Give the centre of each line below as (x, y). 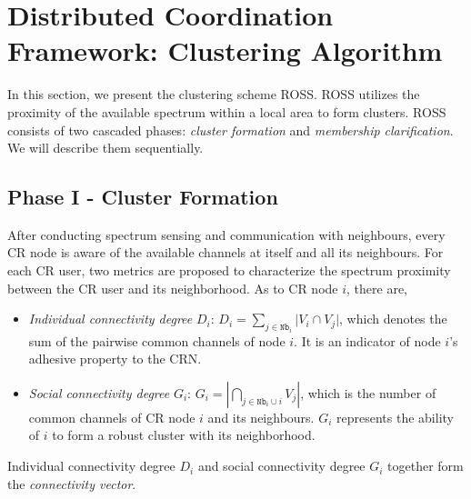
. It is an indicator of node (367, 340)
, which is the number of (368, 392)
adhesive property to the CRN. (115, 359)
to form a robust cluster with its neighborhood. (184, 435)
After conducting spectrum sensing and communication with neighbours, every (226, 234)
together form (426, 466)
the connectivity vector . (72, 483)
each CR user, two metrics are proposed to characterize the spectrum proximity (229, 270)
